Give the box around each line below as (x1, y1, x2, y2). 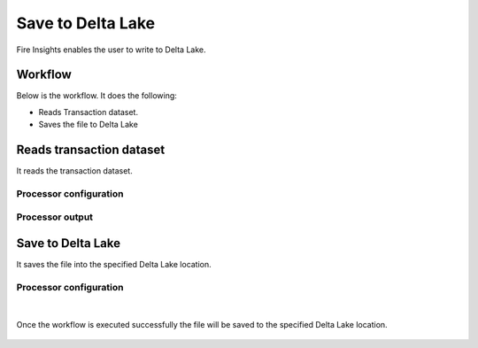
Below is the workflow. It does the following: (16, 90, 177, 101)
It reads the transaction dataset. (16, 166, 133, 176)
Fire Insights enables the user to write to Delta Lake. (16, 44, 206, 55)
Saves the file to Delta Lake (38, 120, 139, 130)
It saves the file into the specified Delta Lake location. (16, 259, 212, 270)
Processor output (16, 211, 93, 223)
